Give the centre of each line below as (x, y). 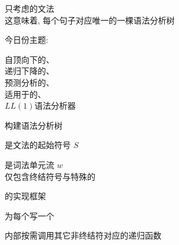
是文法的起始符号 (38, 145)
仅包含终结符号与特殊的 (50, 176)
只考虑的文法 (29, 8)
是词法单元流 (29, 164)
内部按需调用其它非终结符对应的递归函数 (83, 235)
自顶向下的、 (29, 59)
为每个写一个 (29, 215)
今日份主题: (26, 40)
